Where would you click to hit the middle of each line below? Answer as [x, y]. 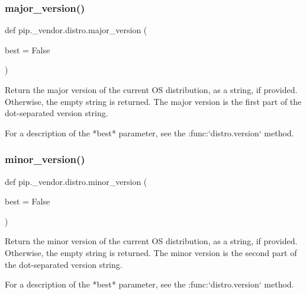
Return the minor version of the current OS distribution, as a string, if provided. [151, 241]
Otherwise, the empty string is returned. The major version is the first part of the [153, 101]
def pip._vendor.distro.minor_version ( [76, 181]
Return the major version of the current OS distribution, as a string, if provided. [151, 90]
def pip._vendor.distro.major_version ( [76, 30]
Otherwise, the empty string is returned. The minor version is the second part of [151, 252]
